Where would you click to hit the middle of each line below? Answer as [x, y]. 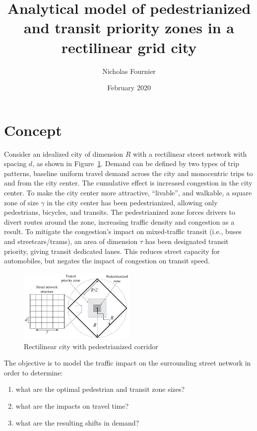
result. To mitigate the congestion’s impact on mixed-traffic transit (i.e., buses [123, 231]
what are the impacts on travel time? [72, 405]
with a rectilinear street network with [190, 154]
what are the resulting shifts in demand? [77, 422]
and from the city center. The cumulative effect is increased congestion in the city [128, 183]
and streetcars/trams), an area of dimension [71, 241]
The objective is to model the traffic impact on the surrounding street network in [128, 363]
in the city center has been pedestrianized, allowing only [132, 202]
